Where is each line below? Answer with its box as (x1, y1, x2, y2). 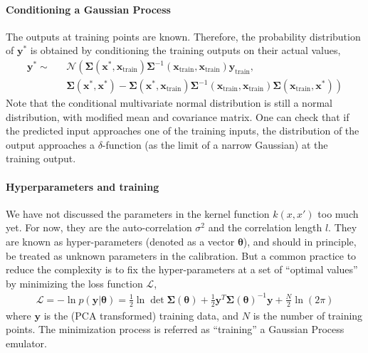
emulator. (6, 335, 47, 350)
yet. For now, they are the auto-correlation (6, 220, 192, 235)
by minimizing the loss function (6, 275, 143, 290)
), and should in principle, (243, 234, 357, 248)
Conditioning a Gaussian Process (6, 1, 171, 16)
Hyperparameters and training (6, 179, 159, 194)
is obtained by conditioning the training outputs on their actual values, (30, 43, 341, 58)
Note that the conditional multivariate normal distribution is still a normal (6, 95, 332, 110)
